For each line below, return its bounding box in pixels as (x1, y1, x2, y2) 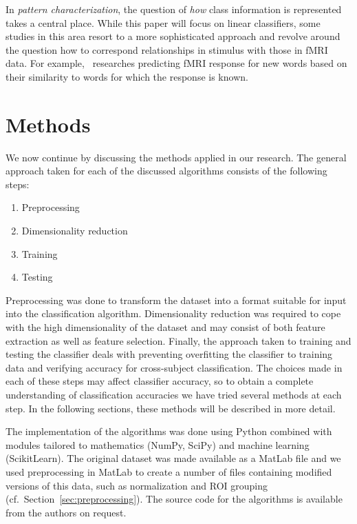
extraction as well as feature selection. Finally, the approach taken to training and (6, 333, 351, 347)
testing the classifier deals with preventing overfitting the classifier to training (6, 347, 333, 361)
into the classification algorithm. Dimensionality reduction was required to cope (6, 306, 341, 321)
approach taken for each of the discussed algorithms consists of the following (6, 163, 327, 178)
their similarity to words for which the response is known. (6, 69, 248, 83)
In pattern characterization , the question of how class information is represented (6, 2, 342, 16)
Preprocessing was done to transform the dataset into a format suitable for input (6, 292, 347, 307)
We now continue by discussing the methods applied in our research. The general (6, 150, 347, 164)
